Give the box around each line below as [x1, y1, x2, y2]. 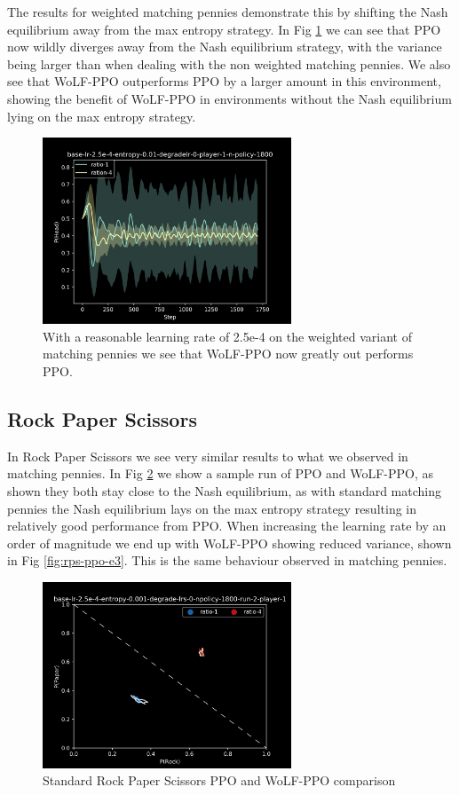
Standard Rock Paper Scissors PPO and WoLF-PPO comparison [43, 771, 396, 790]
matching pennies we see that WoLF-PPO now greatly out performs [43, 344, 414, 363]
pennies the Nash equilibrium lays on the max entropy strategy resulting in [7, 499, 417, 517]
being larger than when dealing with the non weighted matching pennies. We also [7, 54, 451, 73]
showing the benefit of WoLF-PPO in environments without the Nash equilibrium [7, 89, 452, 107]
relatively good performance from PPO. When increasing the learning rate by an [7, 516, 447, 535]
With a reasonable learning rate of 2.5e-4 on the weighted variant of [43, 327, 412, 345]
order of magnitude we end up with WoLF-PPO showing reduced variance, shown [7, 533, 452, 552]
